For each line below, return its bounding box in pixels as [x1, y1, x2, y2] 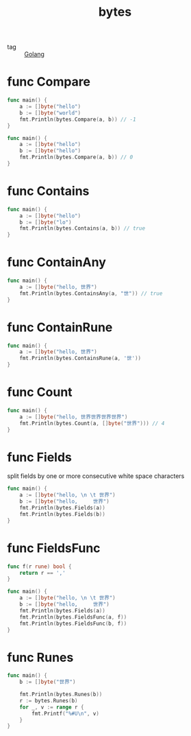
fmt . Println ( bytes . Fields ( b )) [19, 510, 106, 518]
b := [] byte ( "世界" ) [19, 678, 76, 686]
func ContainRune [7, 320, 113, 335]
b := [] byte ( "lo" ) [19, 219, 72, 226]
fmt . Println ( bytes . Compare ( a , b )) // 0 [19, 154, 133, 161]
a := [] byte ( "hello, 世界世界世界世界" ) [19, 413, 128, 420]
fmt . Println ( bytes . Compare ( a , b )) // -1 [19, 116, 136, 123]
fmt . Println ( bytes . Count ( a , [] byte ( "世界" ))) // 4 [19, 420, 165, 427]
